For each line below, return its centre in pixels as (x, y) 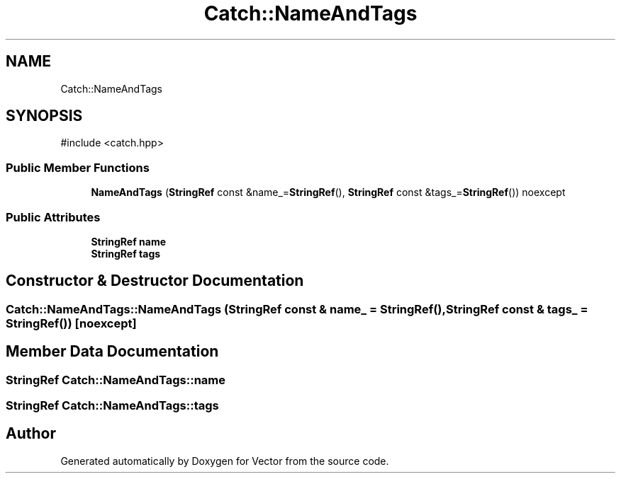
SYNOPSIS (44, 116)
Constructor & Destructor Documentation (155, 281)
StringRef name (129, 241)
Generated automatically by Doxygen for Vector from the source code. (225, 461)
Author (31, 434)
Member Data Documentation (112, 352)
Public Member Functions (78, 167)
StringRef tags (126, 253)
